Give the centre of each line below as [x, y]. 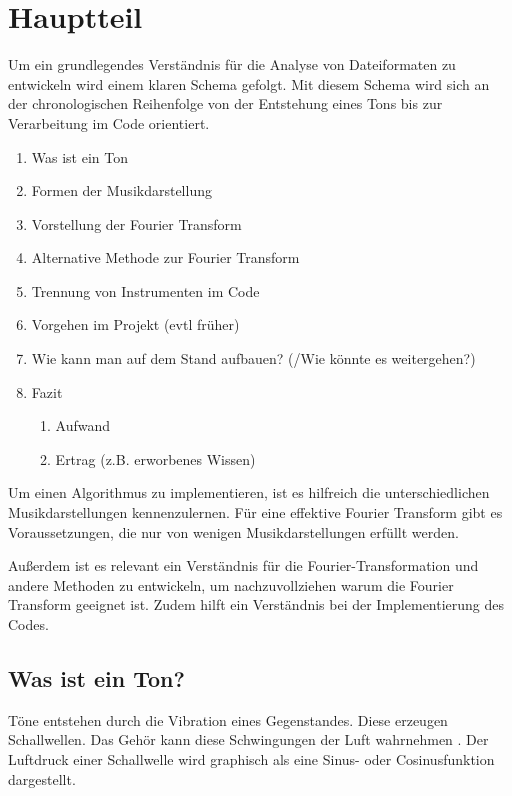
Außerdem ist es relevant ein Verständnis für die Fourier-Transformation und [243, 565]
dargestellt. [42, 778]
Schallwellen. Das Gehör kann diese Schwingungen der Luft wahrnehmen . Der [248, 739]
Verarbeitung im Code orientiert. [109, 122]
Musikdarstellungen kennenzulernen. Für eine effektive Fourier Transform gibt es [255, 512]
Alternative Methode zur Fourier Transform [165, 257]
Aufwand [83, 425]
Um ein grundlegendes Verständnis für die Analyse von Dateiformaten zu [232, 64]
